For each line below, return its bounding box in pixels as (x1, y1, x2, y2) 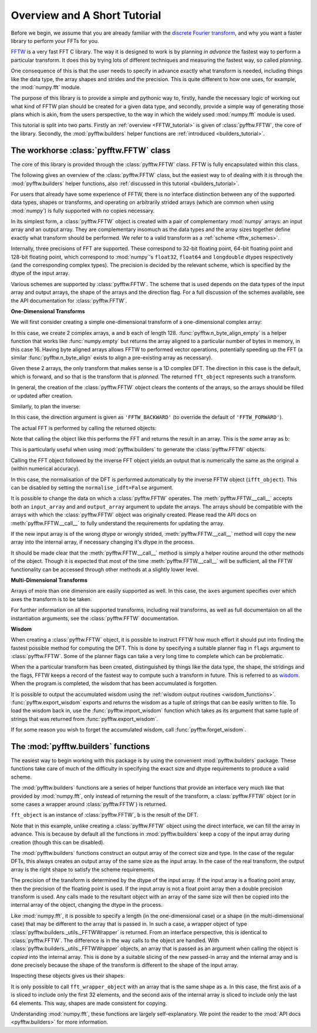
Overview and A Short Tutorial (11, 9, 161, 22)
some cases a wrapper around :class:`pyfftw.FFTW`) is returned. (11, 801, 167, 808)
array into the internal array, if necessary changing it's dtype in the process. (11, 538, 195, 546)
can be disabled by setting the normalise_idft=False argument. (11, 484, 174, 491)
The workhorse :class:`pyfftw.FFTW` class (11, 145, 171, 155)
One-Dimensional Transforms (11, 308, 85, 314)
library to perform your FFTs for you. (11, 37, 99, 44)
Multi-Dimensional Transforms (11, 576, 88, 583)
